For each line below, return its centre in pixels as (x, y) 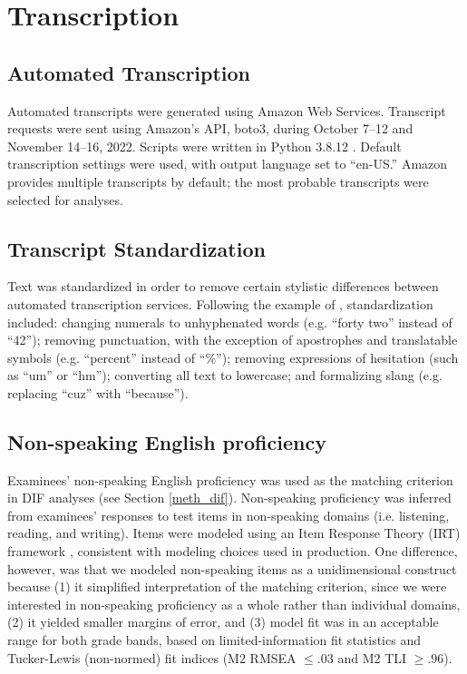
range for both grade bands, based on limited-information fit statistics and (214, 640)
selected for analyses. (65, 199)
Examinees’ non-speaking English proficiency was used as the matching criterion (230, 479)
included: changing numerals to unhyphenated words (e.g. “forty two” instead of (230, 322)
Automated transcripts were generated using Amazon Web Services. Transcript (227, 110)
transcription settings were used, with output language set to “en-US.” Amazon (228, 164)
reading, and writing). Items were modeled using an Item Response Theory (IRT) (234, 533)
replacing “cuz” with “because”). (98, 392)
